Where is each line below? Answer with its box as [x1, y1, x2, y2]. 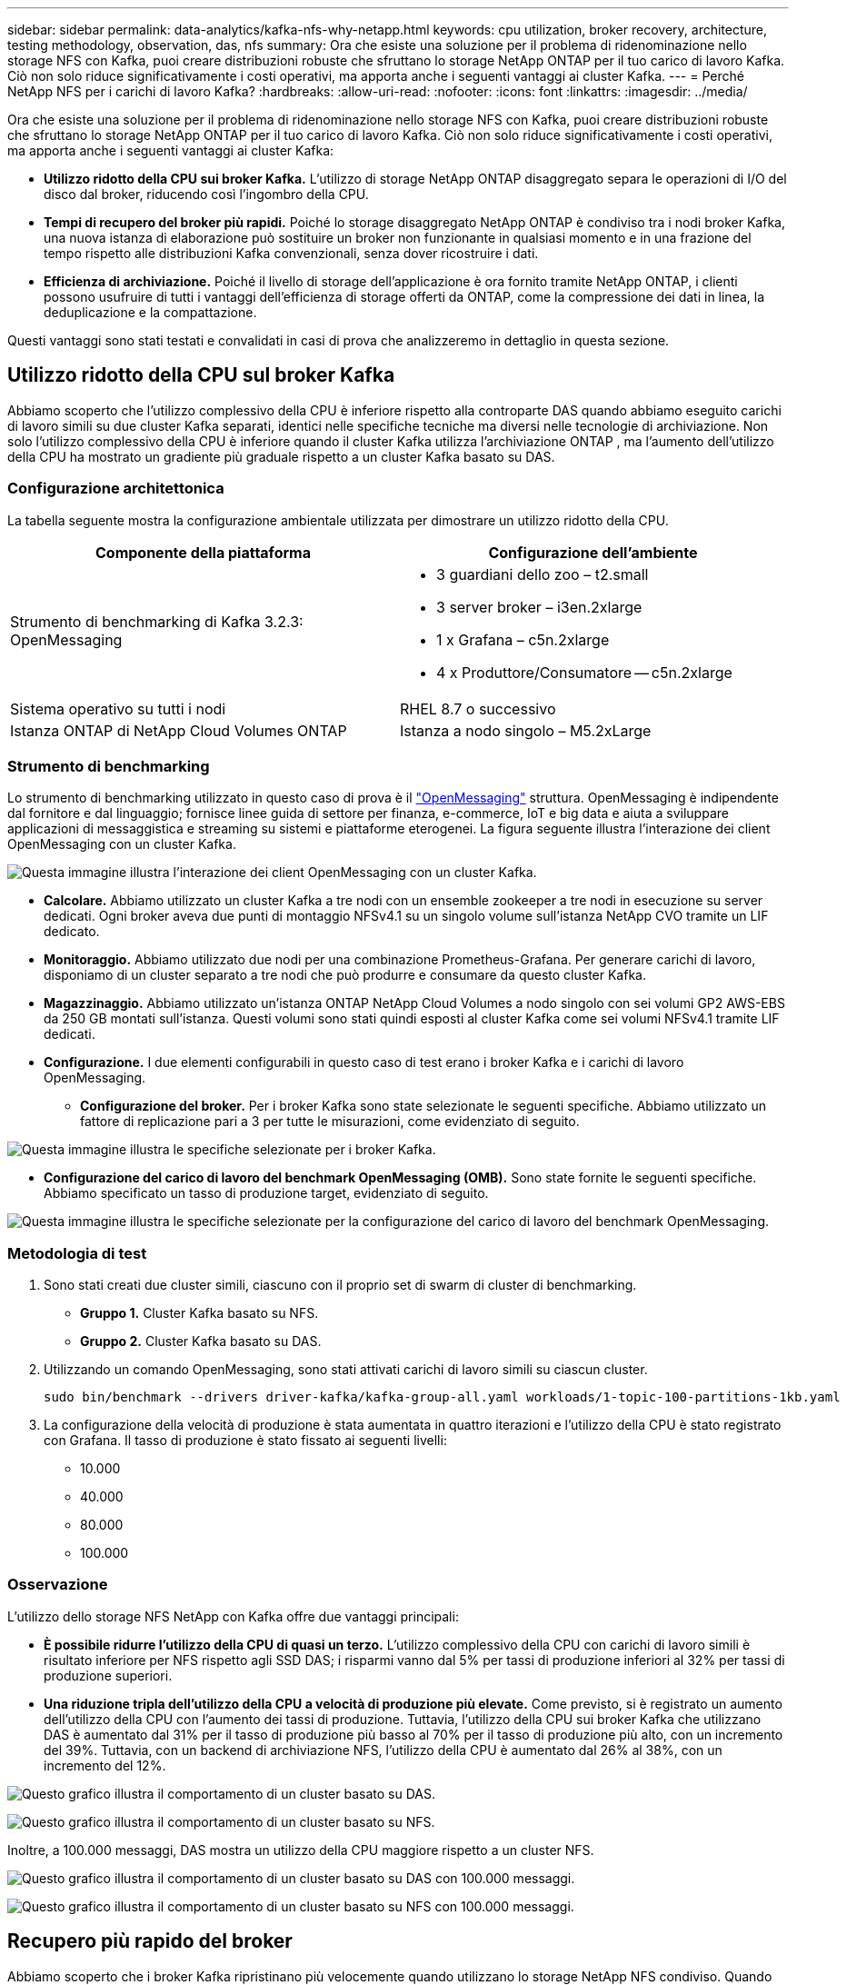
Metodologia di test [7, 1243, 147, 1262]
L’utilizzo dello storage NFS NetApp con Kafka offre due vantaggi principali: [7, 1608, 459, 1624]
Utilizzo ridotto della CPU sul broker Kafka [7, 364, 395, 387]
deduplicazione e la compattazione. [44, 304, 257, 320]
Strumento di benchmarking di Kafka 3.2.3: [10, 612, 304, 631]
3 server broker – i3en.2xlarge [436, 597, 643, 616]
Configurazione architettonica [7, 479, 224, 498]
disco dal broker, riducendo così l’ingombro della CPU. [44, 186, 369, 202]
